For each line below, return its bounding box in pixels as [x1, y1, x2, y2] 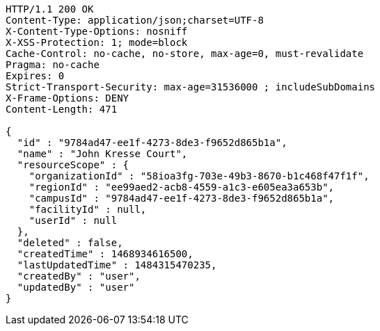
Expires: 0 [6, 70, 65, 81]
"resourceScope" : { [17, 159, 129, 170]
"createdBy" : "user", [17, 271, 141, 282]
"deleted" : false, [17, 237, 123, 248]
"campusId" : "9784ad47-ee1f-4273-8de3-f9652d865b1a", [29, 193, 335, 204]
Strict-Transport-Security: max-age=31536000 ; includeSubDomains [6, 81, 376, 92]
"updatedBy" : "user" [17, 282, 135, 293]
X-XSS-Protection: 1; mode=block [6, 37, 188, 48]
